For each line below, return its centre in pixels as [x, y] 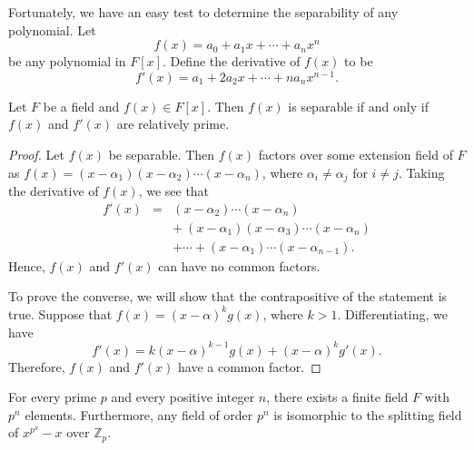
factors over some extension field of [355, 155]
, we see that [174, 191]
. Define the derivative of [231, 61]
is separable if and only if [358, 106]
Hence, [27, 265]
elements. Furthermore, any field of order [139, 414]
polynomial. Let [52, 29]
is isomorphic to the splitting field [368, 414]
